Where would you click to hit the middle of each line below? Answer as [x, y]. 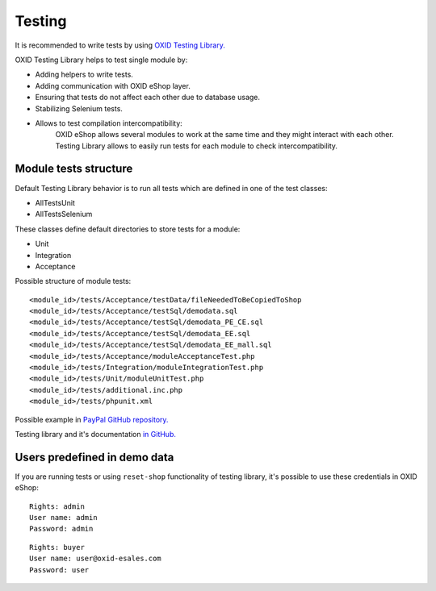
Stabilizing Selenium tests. [79, 108]
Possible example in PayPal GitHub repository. [92, 419]
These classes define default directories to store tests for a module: [128, 229]
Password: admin [61, 529]
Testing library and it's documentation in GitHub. [96, 434]
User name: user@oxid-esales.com [95, 559]
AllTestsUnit [55, 202]
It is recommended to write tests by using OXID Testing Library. [120, 45]
